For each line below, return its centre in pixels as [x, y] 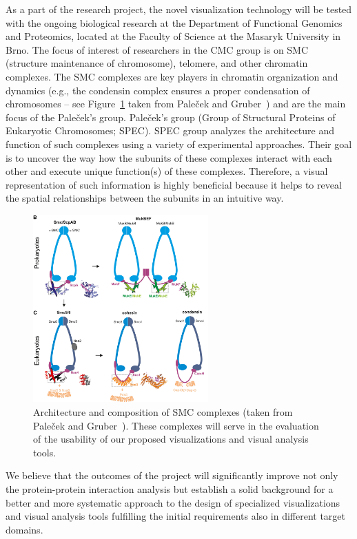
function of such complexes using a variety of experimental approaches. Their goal [179, 144]
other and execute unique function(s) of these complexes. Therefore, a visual [167, 171]
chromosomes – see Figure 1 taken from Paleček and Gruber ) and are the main [176, 104]
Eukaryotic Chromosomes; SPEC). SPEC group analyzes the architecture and [170, 130]
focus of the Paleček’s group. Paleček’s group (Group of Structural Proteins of [171, 117]
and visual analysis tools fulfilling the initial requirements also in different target [175, 516]
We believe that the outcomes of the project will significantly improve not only [172, 475]
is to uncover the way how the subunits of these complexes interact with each [169, 157]
